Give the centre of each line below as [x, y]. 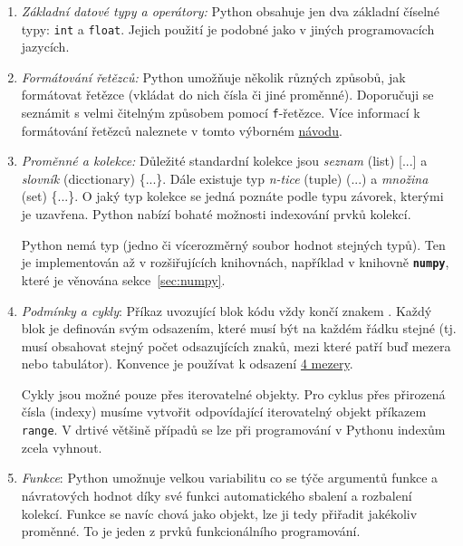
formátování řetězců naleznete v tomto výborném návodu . [182, 130]
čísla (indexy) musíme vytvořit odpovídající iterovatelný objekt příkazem [224, 412]
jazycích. [45, 47]
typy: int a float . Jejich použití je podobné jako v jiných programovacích [228, 29]
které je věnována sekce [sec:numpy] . [123, 279]
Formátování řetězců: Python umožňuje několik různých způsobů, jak [213, 77]
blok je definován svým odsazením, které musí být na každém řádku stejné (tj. [239, 328]
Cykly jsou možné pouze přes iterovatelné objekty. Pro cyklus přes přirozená [233, 393]
